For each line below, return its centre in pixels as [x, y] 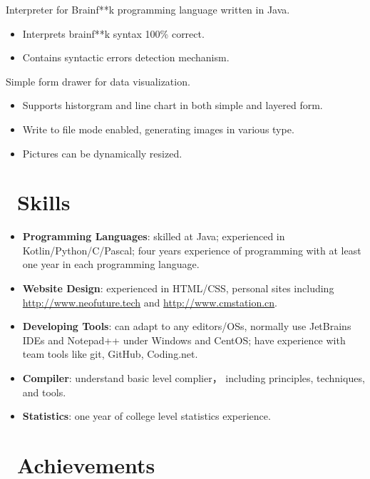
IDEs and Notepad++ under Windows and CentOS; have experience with [184, 340]
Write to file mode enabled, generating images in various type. [158, 129]
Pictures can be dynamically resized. [102, 153]
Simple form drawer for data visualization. [98, 81]
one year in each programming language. [111, 264]
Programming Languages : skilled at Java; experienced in [154, 236]
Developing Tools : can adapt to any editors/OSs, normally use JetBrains [187, 326]
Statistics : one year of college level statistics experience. [147, 416]
